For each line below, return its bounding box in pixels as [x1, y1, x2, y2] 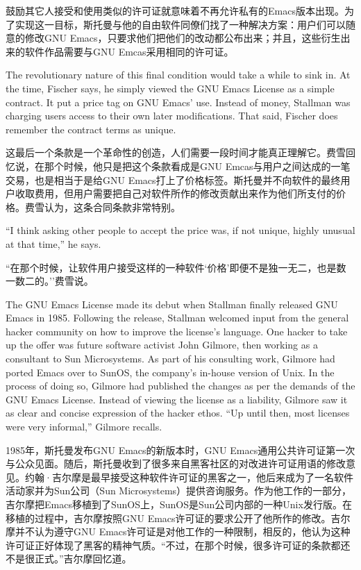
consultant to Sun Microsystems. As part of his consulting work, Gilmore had [6, 351, 335, 366]
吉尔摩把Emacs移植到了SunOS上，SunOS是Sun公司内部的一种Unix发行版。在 [6, 497, 352, 511]
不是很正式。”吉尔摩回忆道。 [6, 551, 132, 566]
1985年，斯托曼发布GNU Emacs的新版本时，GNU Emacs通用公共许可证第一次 [6, 442, 355, 457]
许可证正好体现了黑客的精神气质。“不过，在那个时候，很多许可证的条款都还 [6, 537, 351, 552]
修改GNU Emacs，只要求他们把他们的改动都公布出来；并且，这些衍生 [24, 31, 341, 45]
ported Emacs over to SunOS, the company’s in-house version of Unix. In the [6, 364, 335, 379]
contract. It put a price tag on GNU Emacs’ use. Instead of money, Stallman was [6, 94, 351, 109]
